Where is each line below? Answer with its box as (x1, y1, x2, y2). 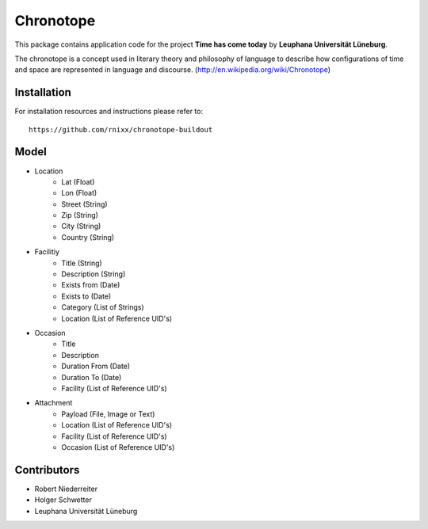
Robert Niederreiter (34, 484, 98, 493)
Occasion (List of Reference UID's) (61, 442, 175, 451)
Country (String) (61, 232, 115, 242)
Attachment (34, 398, 73, 408)
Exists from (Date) (61, 280, 120, 290)
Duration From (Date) (61, 361, 131, 371)
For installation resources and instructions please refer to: (14, 107, 204, 116)
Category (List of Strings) (61, 303, 144, 312)
